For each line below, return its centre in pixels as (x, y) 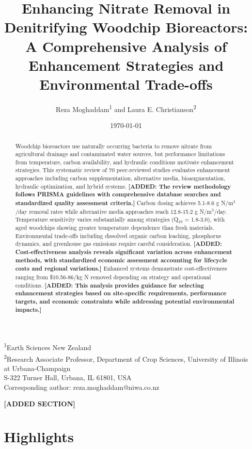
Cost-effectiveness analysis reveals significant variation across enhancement (124, 252)
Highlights (39, 437)
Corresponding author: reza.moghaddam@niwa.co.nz (82, 387)
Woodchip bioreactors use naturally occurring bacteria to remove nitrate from (113, 146)
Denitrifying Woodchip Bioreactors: (126, 27)
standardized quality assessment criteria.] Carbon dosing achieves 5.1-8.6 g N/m (124, 203)
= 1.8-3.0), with (205, 219)
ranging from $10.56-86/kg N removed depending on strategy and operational (113, 277)
